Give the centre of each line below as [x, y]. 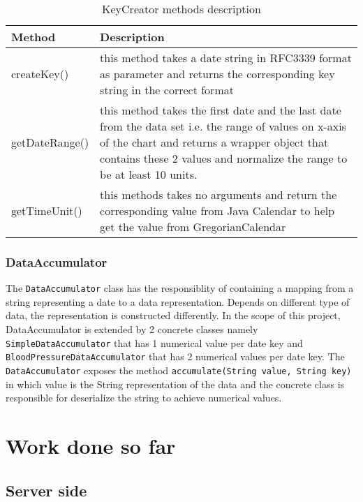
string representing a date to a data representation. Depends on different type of [178, 301]
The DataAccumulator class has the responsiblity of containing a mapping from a [180, 288]
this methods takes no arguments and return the [218, 194]
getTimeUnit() [47, 211]
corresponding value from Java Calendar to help [217, 211]
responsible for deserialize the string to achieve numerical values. [144, 398]
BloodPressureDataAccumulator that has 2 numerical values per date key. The [175, 356]
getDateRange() [50, 142]
